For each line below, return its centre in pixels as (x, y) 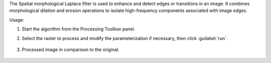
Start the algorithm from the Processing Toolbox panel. (79, 29)
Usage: (17, 19)
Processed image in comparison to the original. (71, 49)
